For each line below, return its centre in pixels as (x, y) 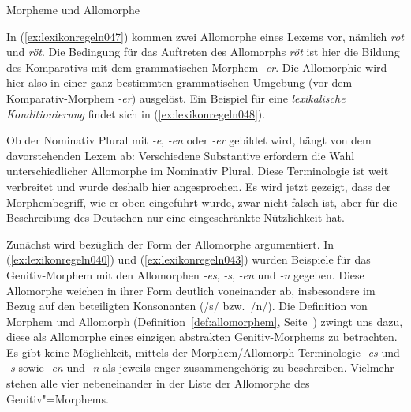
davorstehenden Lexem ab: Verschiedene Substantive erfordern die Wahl (181, 155)
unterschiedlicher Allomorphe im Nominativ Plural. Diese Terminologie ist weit (198, 171)
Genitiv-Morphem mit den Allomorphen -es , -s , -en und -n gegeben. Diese (185, 274)
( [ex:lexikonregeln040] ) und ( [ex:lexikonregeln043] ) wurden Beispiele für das (189, 259)
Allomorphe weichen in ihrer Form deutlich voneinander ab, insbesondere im (191, 290)
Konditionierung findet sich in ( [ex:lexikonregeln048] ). (136, 113)
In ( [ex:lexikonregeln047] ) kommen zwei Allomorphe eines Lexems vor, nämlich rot (205, 36)
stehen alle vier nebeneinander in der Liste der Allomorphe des (158, 383)
